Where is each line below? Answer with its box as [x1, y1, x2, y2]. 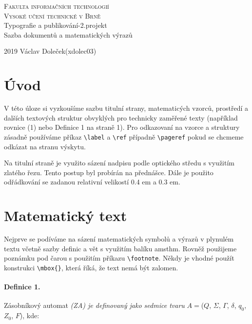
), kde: [19, 310, 39, 321]
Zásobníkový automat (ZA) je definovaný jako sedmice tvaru [4, 300, 185, 310]
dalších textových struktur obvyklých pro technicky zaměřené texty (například [4, 112, 238, 122]
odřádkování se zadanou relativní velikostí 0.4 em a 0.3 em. [4, 177, 180, 187]
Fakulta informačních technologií [4, 1, 109, 11]
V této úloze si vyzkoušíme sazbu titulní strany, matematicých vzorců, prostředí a [4, 103, 249, 113]
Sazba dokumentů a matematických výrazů [4, 29, 133, 40]
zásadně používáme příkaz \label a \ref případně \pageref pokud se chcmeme [4, 131, 244, 142]
